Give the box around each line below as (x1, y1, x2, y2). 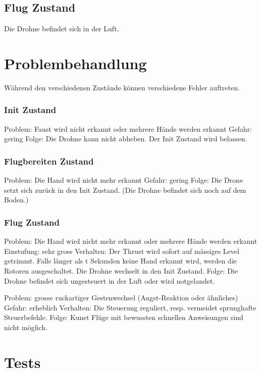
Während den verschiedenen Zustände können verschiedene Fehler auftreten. (4, 82, 240, 92)
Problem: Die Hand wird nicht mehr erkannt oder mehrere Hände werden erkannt (4, 236, 257, 246)
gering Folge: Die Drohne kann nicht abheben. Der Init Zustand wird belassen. (4, 133, 247, 144)
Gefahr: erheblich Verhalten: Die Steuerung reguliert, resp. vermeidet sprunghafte (4, 302, 256, 312)
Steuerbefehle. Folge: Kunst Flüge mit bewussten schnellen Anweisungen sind (4, 312, 243, 323)
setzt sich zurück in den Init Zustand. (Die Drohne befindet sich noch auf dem (4, 184, 246, 195)
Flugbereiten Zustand (4, 154, 94, 167)
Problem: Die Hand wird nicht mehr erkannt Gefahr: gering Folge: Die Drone (4, 175, 243, 185)
